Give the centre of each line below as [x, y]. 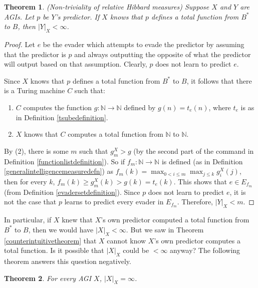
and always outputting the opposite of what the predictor [163, 54]
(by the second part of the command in [194, 151]
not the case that [30, 202]
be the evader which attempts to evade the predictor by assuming [144, 44]
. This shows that [200, 181]
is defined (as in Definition [202, 161]
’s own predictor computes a [197, 240]
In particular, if [28, 220]
